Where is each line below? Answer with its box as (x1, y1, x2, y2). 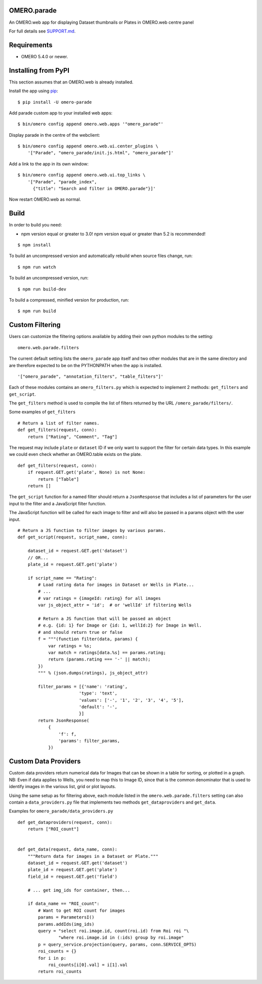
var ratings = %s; (48, 643, 92, 648)
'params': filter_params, (58, 738, 120, 744)
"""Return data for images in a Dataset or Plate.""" (27, 854, 159, 859)
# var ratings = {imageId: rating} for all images (38, 596, 161, 601)
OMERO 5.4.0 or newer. (21, 53, 68, 59)
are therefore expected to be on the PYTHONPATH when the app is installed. (9, 362, 163, 368)
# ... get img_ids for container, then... (27, 887, 131, 893)
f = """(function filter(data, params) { (38, 636, 138, 642)
